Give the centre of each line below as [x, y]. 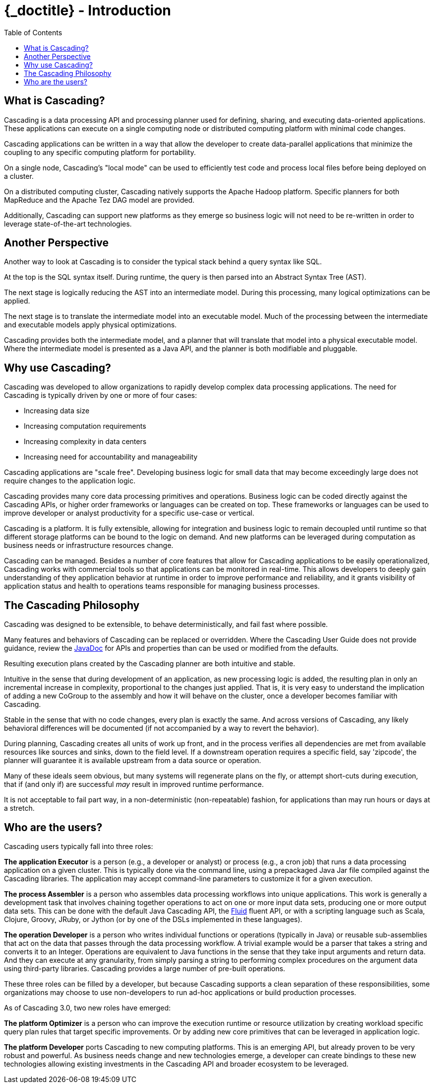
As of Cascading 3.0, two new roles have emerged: [88, 1007]
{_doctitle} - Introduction [88, 10]
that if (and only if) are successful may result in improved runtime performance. [134, 784]
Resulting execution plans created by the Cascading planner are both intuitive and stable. [150, 664]
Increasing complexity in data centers [85, 442]
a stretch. [19, 808]
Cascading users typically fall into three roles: [79, 846]
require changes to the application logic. [70, 481]
